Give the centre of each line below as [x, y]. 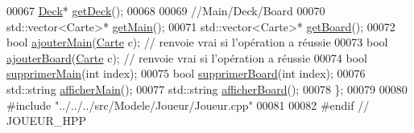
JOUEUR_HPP [46, 121]
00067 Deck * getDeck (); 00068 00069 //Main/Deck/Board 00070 [166, 10]
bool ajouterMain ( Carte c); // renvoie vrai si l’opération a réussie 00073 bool [197, 42]
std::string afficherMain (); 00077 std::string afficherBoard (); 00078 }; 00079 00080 [207, 89]
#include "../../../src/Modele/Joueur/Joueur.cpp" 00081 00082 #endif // [188, 105]
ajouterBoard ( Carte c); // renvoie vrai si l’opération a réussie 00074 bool [187, 57]
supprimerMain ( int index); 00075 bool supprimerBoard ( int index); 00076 [186, 73]
